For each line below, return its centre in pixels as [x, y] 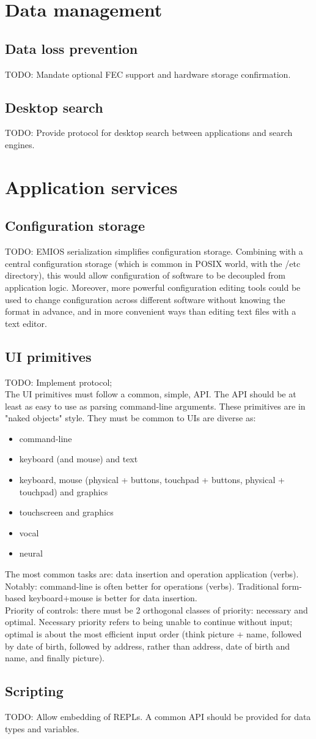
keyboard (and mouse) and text [79, 459]
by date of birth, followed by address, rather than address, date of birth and [148, 646]
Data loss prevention [72, 48]
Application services [91, 186]
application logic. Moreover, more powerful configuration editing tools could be [153, 287]
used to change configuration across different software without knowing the [145, 299]
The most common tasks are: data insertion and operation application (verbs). [152, 574]
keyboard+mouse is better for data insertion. [113, 598]
